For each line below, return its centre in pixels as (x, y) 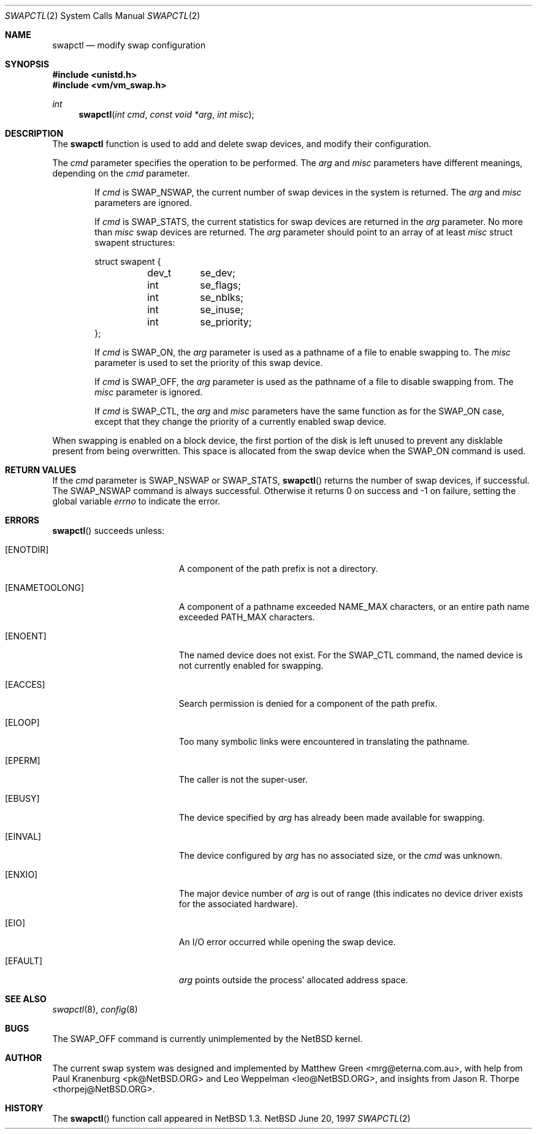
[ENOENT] (26, 636)
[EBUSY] (22, 798)
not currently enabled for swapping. (251, 665)
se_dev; (218, 273)
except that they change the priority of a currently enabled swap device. (241, 421)
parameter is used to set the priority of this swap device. (209, 363)
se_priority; (226, 322)
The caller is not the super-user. (243, 779)
